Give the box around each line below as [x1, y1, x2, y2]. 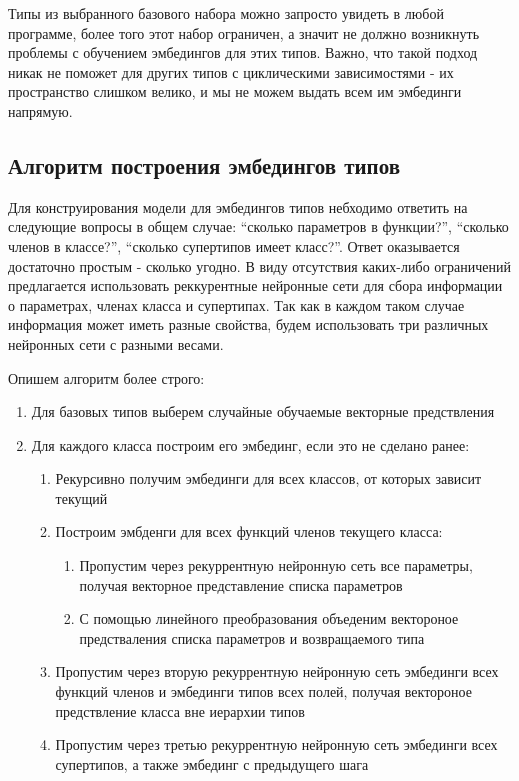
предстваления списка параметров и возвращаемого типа [79, 627, 425, 648]
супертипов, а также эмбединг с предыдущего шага [55, 753, 369, 774]
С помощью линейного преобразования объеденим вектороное [79, 608, 459, 629]
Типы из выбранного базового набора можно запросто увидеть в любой [8, 3, 444, 23]
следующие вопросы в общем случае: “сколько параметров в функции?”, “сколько [8, 216, 509, 237]
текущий [55, 487, 108, 508]
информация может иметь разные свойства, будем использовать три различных [8, 314, 489, 335]
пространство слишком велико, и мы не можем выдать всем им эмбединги [8, 81, 462, 102]
